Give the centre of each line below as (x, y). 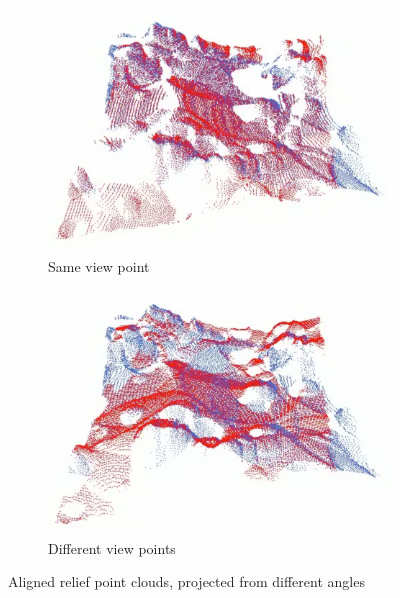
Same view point (99, 265)
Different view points (112, 547)
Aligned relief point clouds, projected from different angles (186, 581)
